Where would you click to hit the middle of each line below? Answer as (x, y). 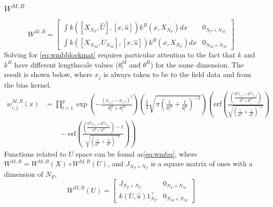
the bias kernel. (28, 84)
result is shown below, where (48, 74)
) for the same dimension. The (197, 64)
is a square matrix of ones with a (202, 163)
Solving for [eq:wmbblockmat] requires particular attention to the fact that (120, 55)
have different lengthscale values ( (66, 64)
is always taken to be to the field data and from (177, 74)
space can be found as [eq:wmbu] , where (136, 153)
